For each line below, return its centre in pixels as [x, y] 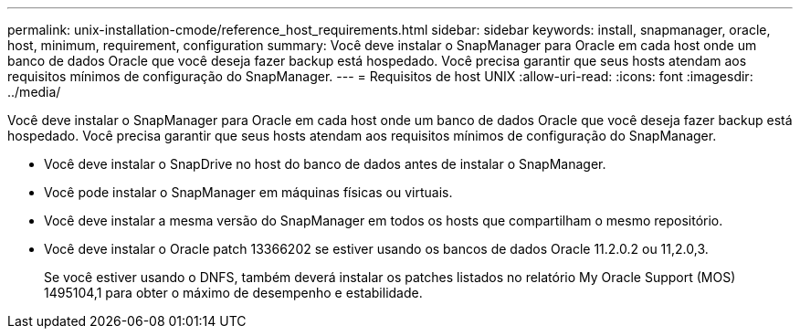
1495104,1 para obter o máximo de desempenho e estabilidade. [233, 293]
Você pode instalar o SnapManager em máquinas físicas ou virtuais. [248, 192]
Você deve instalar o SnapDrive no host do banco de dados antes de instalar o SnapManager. [325, 164]
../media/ [34, 92]
